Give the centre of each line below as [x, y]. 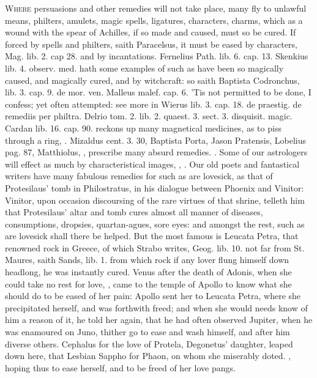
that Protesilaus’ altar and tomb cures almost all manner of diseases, [134, 212]
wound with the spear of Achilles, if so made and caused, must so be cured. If [151, 32]
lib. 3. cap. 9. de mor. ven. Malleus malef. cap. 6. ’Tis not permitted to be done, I [158, 92]
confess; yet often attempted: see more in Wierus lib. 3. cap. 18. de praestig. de [153, 104]
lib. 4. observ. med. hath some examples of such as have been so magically [144, 68]
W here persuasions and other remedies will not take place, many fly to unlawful [156, 8]
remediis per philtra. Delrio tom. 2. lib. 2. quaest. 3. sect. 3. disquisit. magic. [149, 116]
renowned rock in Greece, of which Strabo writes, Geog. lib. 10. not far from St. [155, 247]
